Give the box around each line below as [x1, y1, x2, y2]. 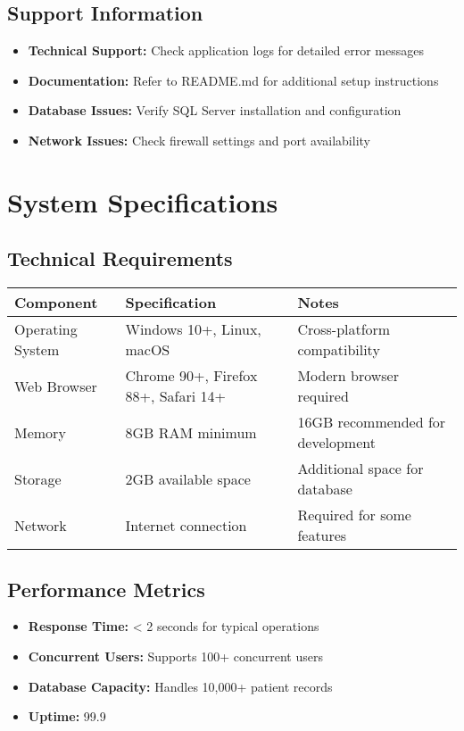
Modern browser [297, 365, 399, 386]
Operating [14, 319, 78, 340]
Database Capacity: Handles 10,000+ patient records [28, 677, 333, 695]
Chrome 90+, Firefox [125, 365, 258, 386]
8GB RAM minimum [125, 421, 257, 443]
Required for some [297, 504, 411, 526]
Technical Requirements [7, 245, 233, 272]
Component [14, 292, 98, 313]
